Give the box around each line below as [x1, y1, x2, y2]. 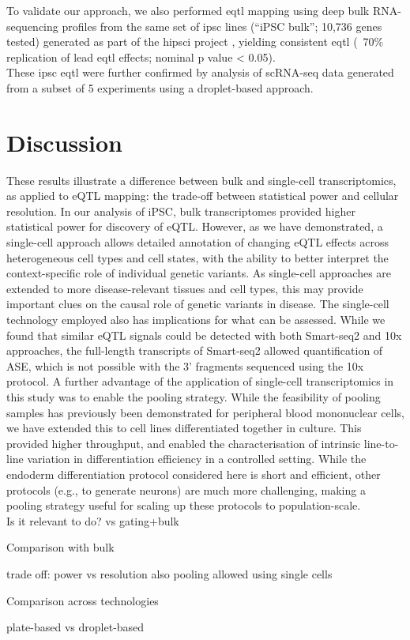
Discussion [6, 126, 122, 158]
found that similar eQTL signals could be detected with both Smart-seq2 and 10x [6, 326, 402, 343]
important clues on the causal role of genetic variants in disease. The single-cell [6, 296, 389, 312]
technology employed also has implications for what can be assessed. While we [6, 311, 386, 328]
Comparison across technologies [6, 592, 159, 608]
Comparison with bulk [6, 539, 115, 555]
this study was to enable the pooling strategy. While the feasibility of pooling [6, 389, 381, 405]
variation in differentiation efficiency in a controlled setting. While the [27, 450, 367, 467]
